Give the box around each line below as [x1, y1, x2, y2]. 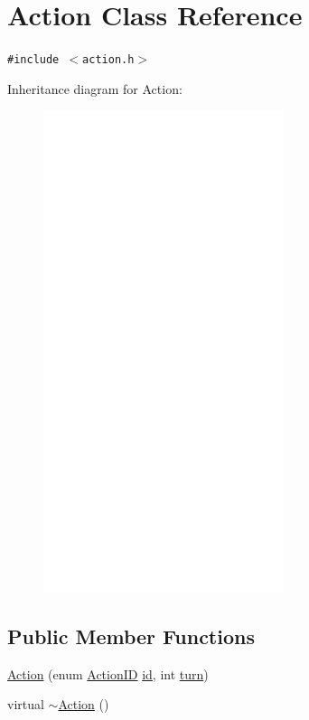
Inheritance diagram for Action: [7, 79, 183, 98]
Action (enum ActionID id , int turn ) [7, 664, 209, 683]
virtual [7, 695, 44, 714]
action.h [82, 53, 135, 67]
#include [7, 53, 60, 67]
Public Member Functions [7, 622, 255, 650]
